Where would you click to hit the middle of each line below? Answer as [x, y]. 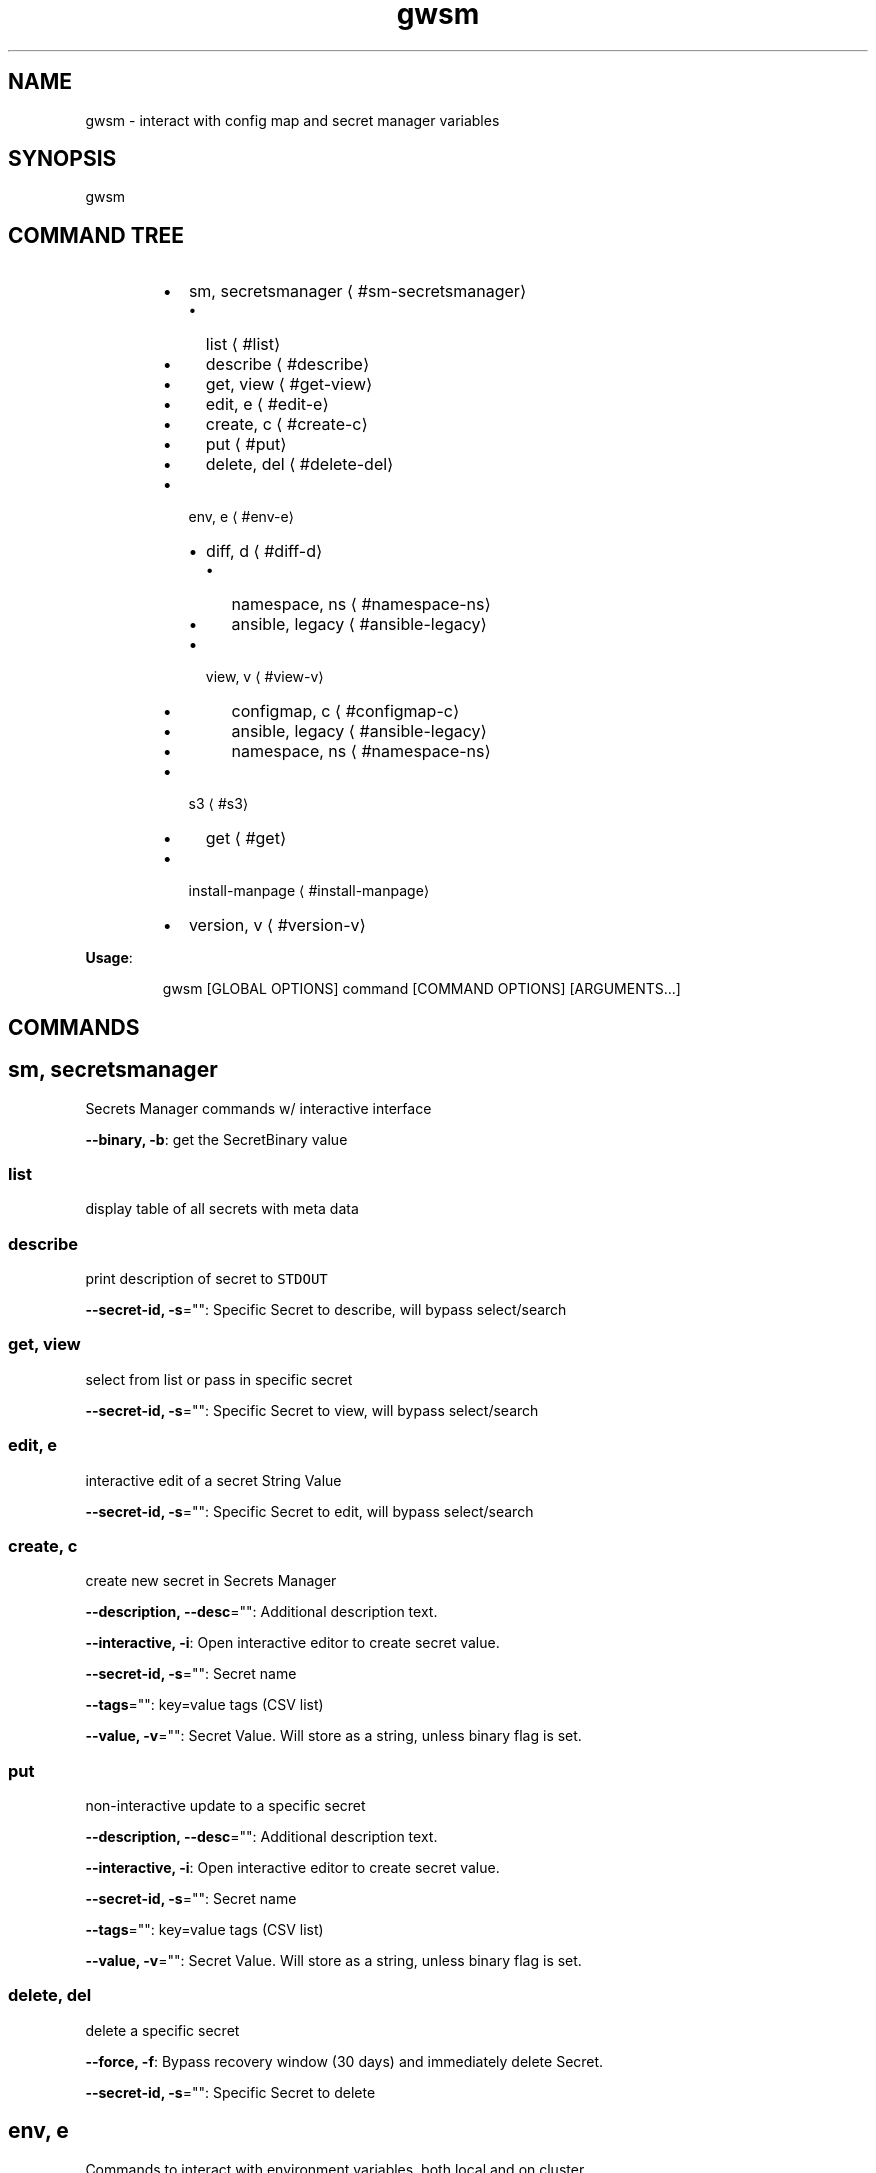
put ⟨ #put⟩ [246, 444]
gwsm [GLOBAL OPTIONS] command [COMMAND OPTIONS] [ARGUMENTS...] [421, 989]
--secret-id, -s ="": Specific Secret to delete [230, 2092]
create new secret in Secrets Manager [211, 1581]
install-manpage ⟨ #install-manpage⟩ [309, 891]
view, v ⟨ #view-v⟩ [264, 677]
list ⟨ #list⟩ [243, 344]
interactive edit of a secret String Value [213, 1480]
